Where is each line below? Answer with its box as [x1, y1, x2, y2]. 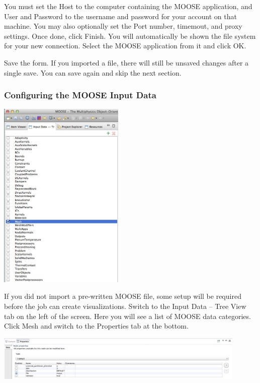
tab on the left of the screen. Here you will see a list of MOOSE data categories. [4, 310, 251, 321]
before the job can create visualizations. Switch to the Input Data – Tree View [4, 301, 246, 311]
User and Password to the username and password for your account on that [4, 11, 237, 21]
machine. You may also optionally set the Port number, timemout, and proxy [4, 21, 242, 31]
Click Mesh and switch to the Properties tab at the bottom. [4, 321, 189, 331]
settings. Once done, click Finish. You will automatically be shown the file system [4, 30, 256, 41]
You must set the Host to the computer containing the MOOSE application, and [4, 1, 252, 11]
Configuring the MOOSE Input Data [4, 89, 156, 101]
